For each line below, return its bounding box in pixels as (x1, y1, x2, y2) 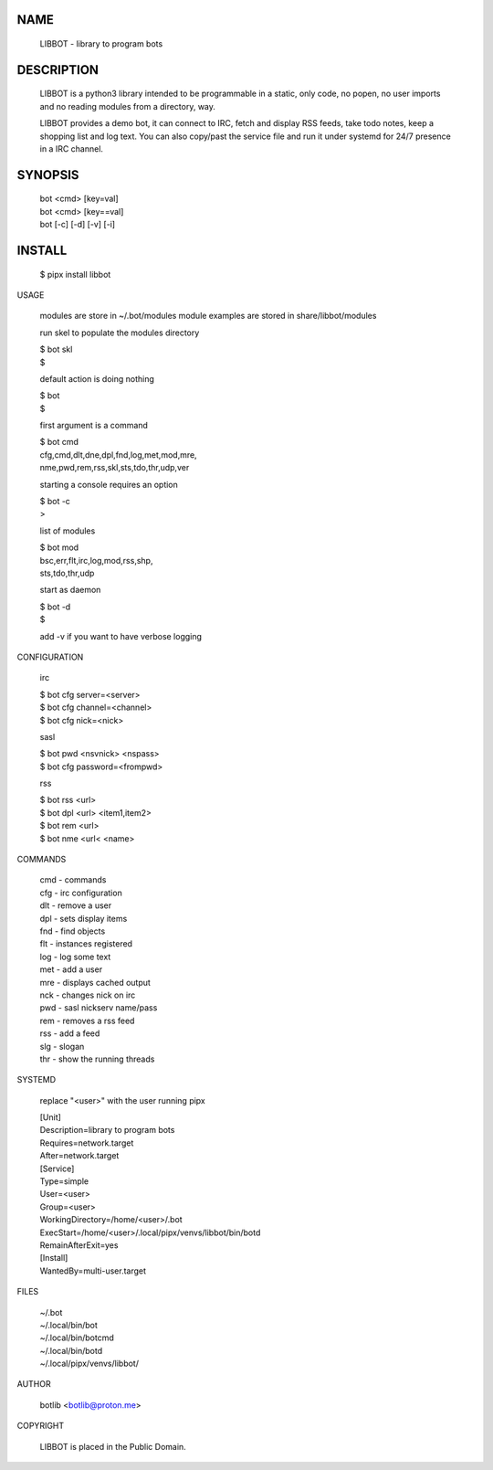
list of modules (39, 525, 96, 536)
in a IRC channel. (39, 143, 104, 154)
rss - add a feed (39, 1028, 100, 1039)
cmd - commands (39, 874, 107, 885)
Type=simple (39, 1176, 89, 1187)
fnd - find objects (39, 925, 106, 936)
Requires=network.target (39, 1137, 134, 1148)
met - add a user (39, 964, 103, 975)
